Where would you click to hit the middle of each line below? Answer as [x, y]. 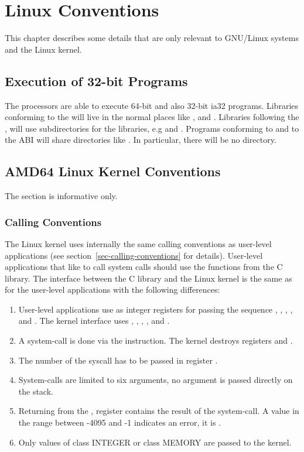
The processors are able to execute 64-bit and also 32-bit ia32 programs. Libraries [152, 105]
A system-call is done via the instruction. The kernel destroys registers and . [156, 340]
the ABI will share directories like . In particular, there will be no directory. [141, 140]
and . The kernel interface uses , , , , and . [94, 321]
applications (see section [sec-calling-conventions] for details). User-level [134, 255]
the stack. [36, 391]
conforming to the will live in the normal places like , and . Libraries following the [152, 117]
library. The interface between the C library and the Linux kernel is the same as [148, 278]
